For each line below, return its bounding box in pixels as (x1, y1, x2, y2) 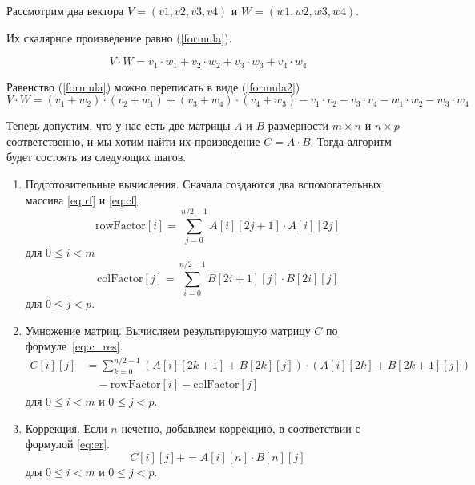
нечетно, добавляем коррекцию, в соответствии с (121, 419, 360, 436)
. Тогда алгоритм (310, 132, 392, 149)
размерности (268, 117, 329, 134)
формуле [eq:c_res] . (25, 337, 123, 354)
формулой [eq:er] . (25, 435, 110, 452)
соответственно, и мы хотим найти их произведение (6, 132, 260, 149)
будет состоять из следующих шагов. (6, 148, 187, 165)
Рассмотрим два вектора (6, 2, 124, 18)
